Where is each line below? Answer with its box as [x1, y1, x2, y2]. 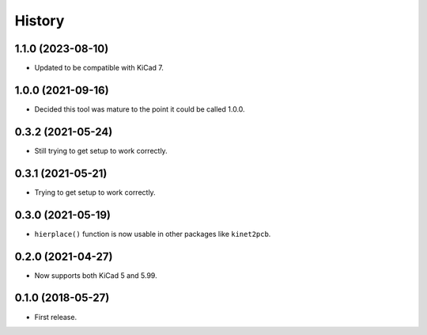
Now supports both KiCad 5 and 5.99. [34, 270, 157, 280]
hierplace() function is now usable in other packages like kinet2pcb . [34, 229, 271, 238]
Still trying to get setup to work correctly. [34, 146, 168, 155]
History [14, 12, 65, 29]
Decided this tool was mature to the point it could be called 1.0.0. [34, 104, 245, 114]
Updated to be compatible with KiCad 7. [34, 63, 164, 73]
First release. [34, 312, 77, 322]
